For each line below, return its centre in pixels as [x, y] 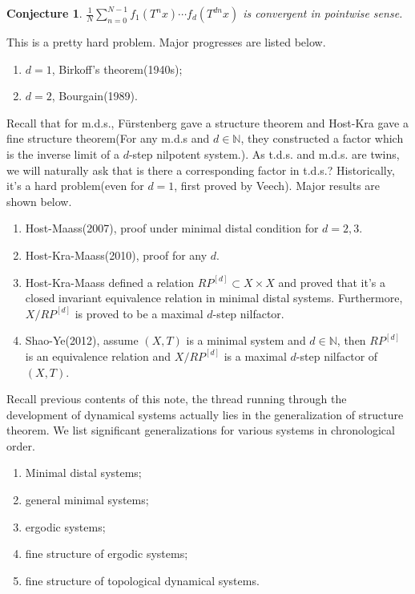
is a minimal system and [246, 340]
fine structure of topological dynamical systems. [142, 580]
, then [351, 340]
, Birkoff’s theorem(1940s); [117, 69]
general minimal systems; [87, 500]
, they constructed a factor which [322, 138]
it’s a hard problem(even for [75, 186]
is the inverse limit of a [63, 154]
